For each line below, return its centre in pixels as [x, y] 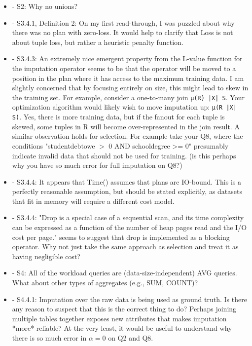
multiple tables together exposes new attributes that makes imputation [119, 318]
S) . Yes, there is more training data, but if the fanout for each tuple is [118, 117]
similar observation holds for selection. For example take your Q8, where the [127, 136]
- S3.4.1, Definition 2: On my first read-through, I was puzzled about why [123, 22]
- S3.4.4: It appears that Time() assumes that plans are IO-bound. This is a [126, 181]
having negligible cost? [46, 256]
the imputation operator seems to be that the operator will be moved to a [124, 68]
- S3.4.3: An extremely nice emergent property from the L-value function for [127, 58]
